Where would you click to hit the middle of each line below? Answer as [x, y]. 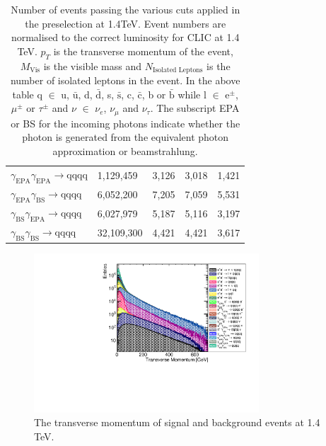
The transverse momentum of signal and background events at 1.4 [177, 422]
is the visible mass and [93, 65]
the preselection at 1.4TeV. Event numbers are [126, 23]
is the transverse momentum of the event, [143, 51]
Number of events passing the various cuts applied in [126, 9]
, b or [154, 94]
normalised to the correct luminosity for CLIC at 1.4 [125, 37]
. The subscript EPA [195, 108]
